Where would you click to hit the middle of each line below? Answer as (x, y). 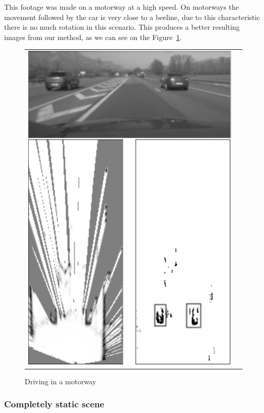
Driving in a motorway (61, 381)
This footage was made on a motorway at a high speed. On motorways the (121, 7)
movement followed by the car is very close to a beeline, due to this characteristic (132, 17)
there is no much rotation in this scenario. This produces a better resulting (122, 27)
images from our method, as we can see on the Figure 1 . (93, 37)
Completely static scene (54, 404)
